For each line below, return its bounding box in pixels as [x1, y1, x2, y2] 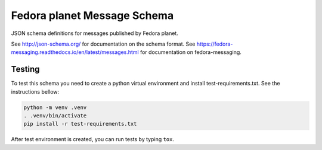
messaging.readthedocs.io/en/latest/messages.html [11, 49, 140, 56]
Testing [11, 64, 40, 74]
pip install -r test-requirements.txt [23, 120, 137, 127]
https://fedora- [196, 40, 233, 47]
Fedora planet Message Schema [11, 9, 174, 22]
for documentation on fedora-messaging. [140, 49, 241, 56]
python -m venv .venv [23, 104, 87, 111]
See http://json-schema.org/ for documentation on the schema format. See [11, 40, 196, 47]
